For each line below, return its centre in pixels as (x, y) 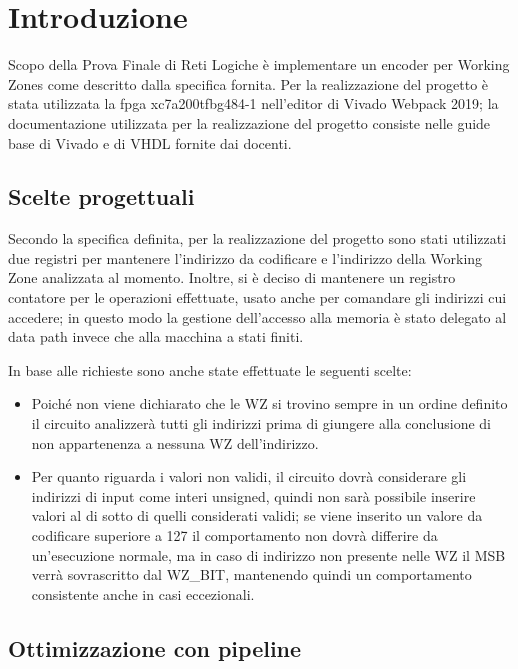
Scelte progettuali (101, 196)
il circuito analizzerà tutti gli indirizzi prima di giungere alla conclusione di (261, 423)
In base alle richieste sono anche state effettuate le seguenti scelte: (210, 369)
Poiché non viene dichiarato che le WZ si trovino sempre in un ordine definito (269, 403)
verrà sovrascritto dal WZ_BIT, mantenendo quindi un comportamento (251, 574)
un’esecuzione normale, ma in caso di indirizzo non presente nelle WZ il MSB (268, 554)
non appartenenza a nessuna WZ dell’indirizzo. (175, 442)
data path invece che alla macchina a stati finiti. (156, 336)
